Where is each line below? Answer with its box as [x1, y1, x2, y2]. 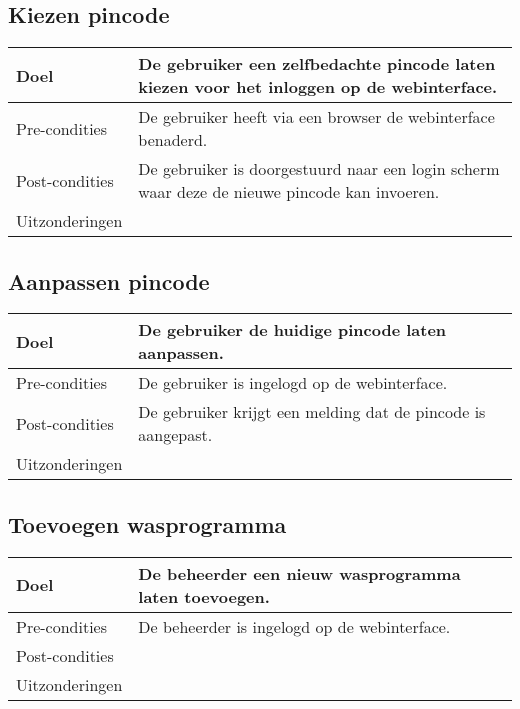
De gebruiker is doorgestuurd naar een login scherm [138, 157, 500, 181]
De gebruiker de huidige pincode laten [138, 318, 447, 342]
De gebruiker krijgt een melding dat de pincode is [138, 400, 486, 424]
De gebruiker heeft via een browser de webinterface [138, 105, 495, 129]
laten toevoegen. [138, 584, 270, 608]
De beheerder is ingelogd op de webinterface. [138, 614, 451, 638]
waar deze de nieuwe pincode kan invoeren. [138, 180, 440, 204]
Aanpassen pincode [8, 265, 210, 296]
